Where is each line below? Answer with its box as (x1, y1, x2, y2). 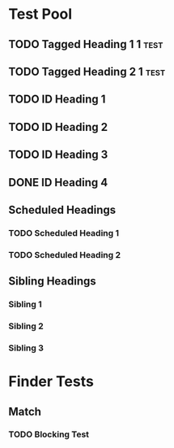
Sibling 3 (8, 342, 45, 354)
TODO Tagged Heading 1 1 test (8, 37, 163, 51)
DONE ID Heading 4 (8, 176, 108, 189)
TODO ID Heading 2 (8, 120, 108, 134)
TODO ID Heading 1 (8, 93, 106, 107)
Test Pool (8, 5, 73, 24)
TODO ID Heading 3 (8, 148, 108, 162)
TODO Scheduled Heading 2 (8, 249, 121, 260)
